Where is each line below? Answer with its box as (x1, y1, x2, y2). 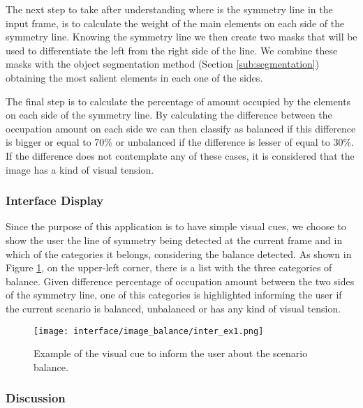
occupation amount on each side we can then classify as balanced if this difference (6, 121, 356, 135)
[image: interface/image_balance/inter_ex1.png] (34, 326, 264, 336)
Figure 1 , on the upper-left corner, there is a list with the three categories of (6, 260, 332, 275)
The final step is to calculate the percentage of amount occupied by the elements (6, 93, 351, 108)
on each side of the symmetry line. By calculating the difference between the (6, 107, 332, 122)
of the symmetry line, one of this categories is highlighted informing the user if (6, 287, 342, 302)
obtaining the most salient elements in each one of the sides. (6, 70, 263, 84)
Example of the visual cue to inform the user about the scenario (34, 346, 308, 361)
